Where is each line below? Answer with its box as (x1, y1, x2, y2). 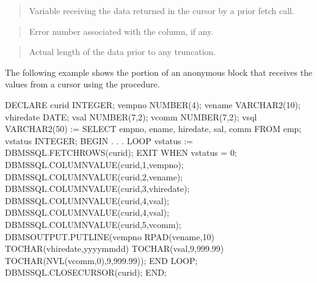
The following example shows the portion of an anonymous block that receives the (5, 65, 313, 78)
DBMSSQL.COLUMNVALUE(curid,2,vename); (5, 170, 183, 183)
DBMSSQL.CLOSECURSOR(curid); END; (5, 266, 167, 279)
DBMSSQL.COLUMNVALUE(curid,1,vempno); (5, 158, 184, 171)
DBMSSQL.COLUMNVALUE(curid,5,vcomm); (5, 218, 181, 230)
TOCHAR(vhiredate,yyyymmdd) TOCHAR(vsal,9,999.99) (5, 242, 224, 255)
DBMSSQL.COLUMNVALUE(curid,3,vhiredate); (5, 182, 190, 195)
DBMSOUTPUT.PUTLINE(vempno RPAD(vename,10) (5, 230, 214, 243)
